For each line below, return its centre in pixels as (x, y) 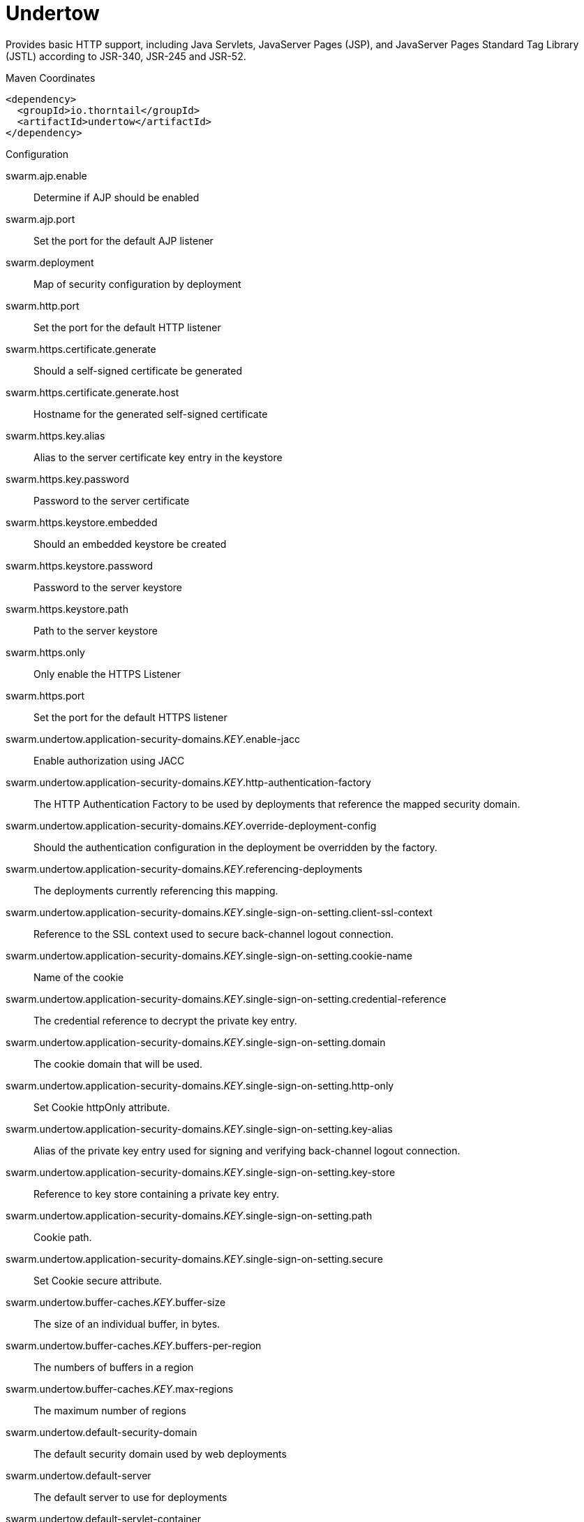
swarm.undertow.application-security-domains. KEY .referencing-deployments (184, 869)
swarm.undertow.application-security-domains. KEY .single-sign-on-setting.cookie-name (209, 955)
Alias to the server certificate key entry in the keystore (158, 457)
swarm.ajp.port (40, 219)
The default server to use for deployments (130, 1497)
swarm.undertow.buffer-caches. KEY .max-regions (120, 1389)
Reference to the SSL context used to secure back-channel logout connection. (214, 934)
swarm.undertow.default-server (78, 1475)
